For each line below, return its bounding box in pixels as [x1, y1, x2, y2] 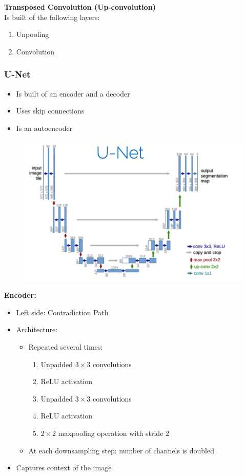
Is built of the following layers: [4, 11, 100, 22]
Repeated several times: [28, 341, 103, 352]
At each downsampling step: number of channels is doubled [28, 445, 214, 455]
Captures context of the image [16, 462, 112, 473]
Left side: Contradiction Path [16, 307, 109, 317]
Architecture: [16, 324, 57, 335]
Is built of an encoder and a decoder [16, 88, 130, 99]
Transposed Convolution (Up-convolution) [4, 2, 156, 12]
